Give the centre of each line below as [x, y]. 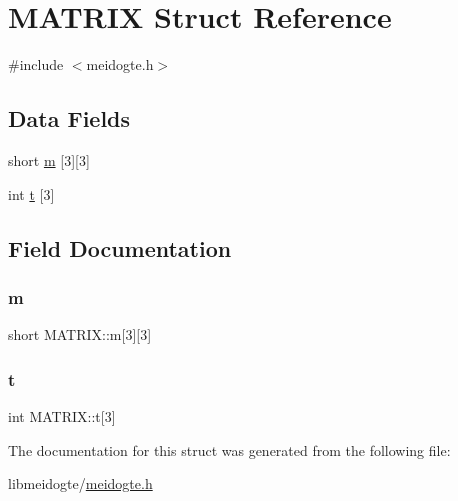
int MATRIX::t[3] [62, 415]
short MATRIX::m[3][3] [80, 334]
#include [36, 64]
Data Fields [69, 118]
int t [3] [31, 193]
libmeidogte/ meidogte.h [80, 483]
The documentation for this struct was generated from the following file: [229, 449]
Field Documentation [120, 247]
